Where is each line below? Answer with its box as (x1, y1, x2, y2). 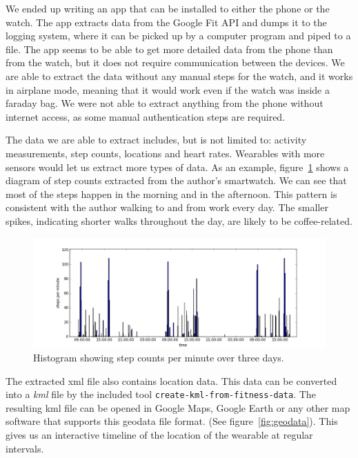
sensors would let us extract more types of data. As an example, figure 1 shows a (6, 159, 349, 174)
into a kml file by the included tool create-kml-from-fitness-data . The (6, 387, 316, 401)
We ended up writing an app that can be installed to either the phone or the (6, 1, 330, 15)
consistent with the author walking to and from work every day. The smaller (6, 200, 328, 215)
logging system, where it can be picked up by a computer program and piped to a (6, 28, 351, 43)
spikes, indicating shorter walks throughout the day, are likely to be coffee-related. (6, 213, 352, 228)
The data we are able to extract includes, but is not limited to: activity (6, 132, 307, 147)
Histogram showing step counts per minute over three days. (33, 350, 284, 364)
